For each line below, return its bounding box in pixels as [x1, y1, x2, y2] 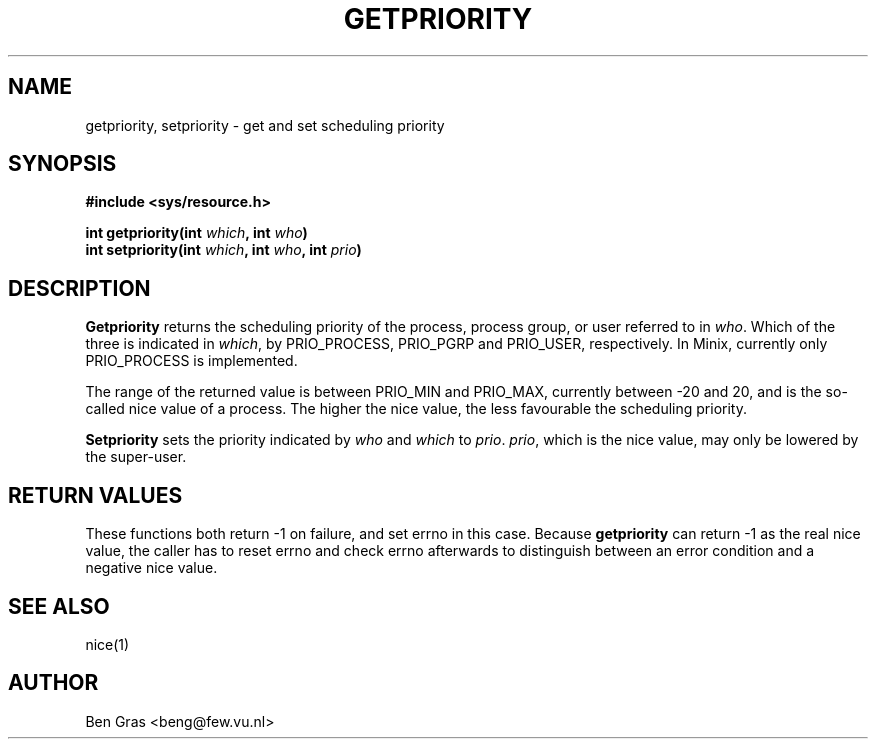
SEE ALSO [8, 593, 110, 619]
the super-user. [85, 448, 187, 466]
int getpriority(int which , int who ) [85, 224, 308, 242]
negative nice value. [85, 559, 218, 577]
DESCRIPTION [8, 275, 151, 301]
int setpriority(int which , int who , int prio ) [85, 241, 362, 259]
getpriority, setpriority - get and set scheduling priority [85, 116, 445, 134]
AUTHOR [8, 670, 99, 696]
